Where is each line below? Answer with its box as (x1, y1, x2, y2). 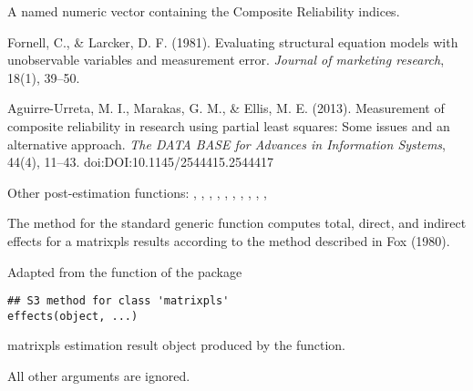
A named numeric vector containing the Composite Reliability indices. (7, 2, 400, 20)
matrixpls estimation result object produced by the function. (7, 335, 345, 355)
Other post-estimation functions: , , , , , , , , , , (7, 182, 267, 201)
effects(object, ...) (7, 309, 139, 323)
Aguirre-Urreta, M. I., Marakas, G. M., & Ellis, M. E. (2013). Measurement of (7, 98, 445, 118)
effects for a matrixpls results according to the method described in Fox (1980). (7, 231, 450, 250)
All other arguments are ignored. (7, 366, 190, 386)
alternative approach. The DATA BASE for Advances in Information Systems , (7, 134, 446, 153)
